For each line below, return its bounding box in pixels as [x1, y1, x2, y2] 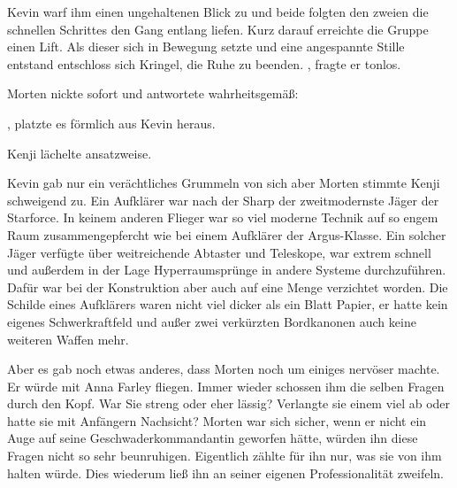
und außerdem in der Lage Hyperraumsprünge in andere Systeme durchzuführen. [7, 260, 446, 279]
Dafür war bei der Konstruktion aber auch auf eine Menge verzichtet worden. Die [7, 277, 448, 296]
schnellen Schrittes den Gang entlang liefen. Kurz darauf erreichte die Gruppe [7, 19, 429, 38]
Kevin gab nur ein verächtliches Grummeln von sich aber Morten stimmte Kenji [7, 174, 440, 192]
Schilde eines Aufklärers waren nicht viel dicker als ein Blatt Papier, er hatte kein [7, 295, 448, 314]
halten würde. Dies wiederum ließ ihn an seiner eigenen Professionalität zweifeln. [7, 463, 444, 482]
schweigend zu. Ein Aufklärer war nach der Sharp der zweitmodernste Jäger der [7, 190, 439, 209]
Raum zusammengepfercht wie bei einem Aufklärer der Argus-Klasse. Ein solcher [7, 225, 446, 244]
